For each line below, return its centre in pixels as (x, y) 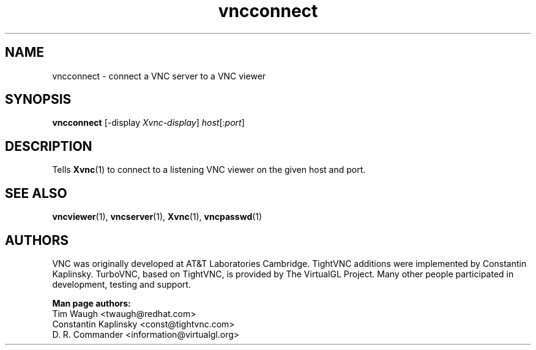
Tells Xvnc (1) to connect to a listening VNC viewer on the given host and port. (209, 170)
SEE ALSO (36, 193)
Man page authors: (91, 303)
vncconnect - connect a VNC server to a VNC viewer (159, 76)
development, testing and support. (121, 284)
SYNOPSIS (38, 100)
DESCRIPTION (49, 146)
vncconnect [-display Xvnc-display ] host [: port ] (148, 123)
